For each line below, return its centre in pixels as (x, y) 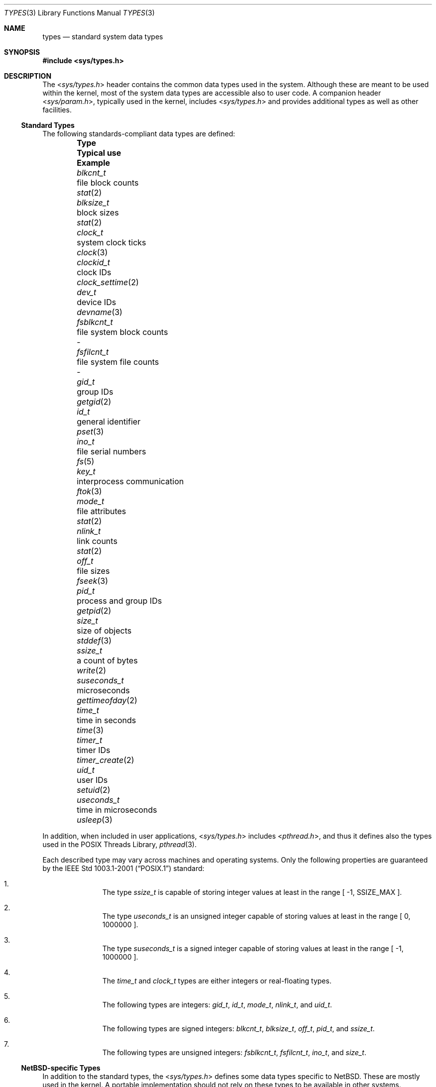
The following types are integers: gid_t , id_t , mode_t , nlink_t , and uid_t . (217, 1005)
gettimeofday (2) (107, 700)
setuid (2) (94, 790)
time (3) (90, 730)
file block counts (108, 183)
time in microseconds (117, 810)
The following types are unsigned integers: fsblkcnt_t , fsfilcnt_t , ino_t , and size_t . (234, 1052)
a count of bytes (107, 660)
